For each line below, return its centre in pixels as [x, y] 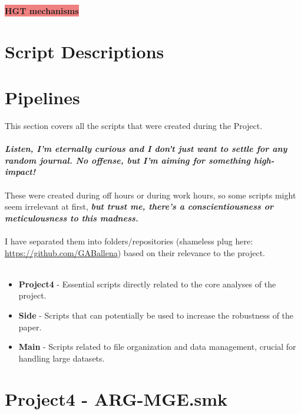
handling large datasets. [62, 358]
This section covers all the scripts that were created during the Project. [134, 126]
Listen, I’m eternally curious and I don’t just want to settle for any [146, 149]
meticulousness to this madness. [72, 218]
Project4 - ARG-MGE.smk [116, 398]
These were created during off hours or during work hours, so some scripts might [150, 195]
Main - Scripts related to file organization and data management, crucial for [157, 347]
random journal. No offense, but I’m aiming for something [128, 160]
